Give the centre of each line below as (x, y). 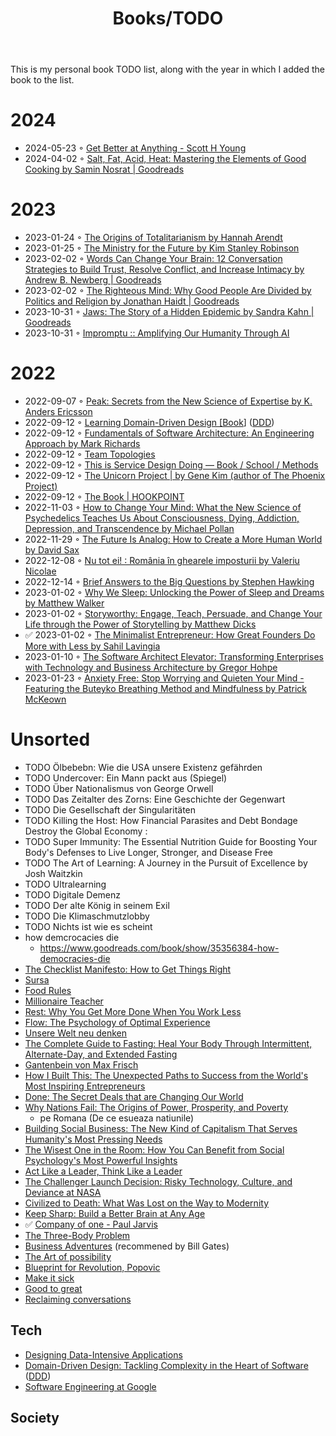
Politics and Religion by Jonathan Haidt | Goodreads (132, 301)
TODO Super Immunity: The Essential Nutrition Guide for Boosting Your (171, 841)
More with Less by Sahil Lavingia (92, 646)
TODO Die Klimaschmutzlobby (87, 916)
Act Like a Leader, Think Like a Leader (103, 1171)
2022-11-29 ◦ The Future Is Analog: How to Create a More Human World (173, 539)
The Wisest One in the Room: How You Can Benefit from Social (154, 1149)
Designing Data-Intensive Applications (103, 1354)
